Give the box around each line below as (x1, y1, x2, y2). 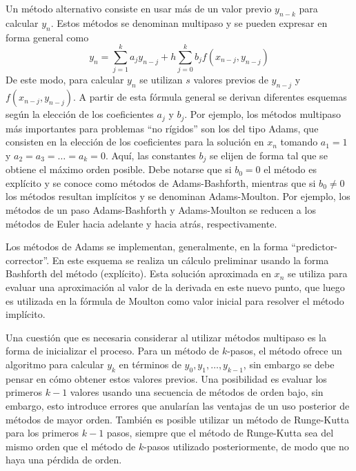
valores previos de (193, 72, 268, 87)
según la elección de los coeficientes (6, 107, 154, 121)
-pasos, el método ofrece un (227, 343, 342, 358)
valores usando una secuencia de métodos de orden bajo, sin (70, 385, 324, 399)
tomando (280, 134, 318, 149)
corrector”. (6, 252, 50, 267)
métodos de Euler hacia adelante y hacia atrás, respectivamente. (6, 216, 277, 230)
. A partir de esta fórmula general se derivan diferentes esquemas (73, 90, 347, 104)
